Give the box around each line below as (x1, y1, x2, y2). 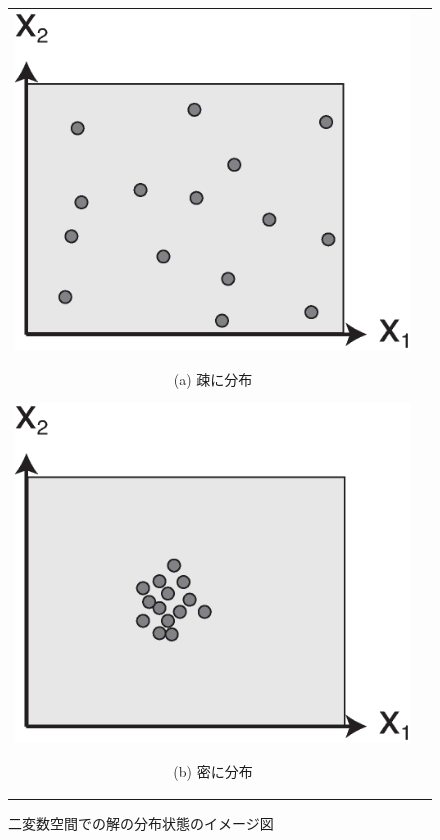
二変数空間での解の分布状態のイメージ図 (8, 813, 274, 834)
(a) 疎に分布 (173, 368, 253, 389)
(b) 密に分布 (173, 761, 253, 781)
